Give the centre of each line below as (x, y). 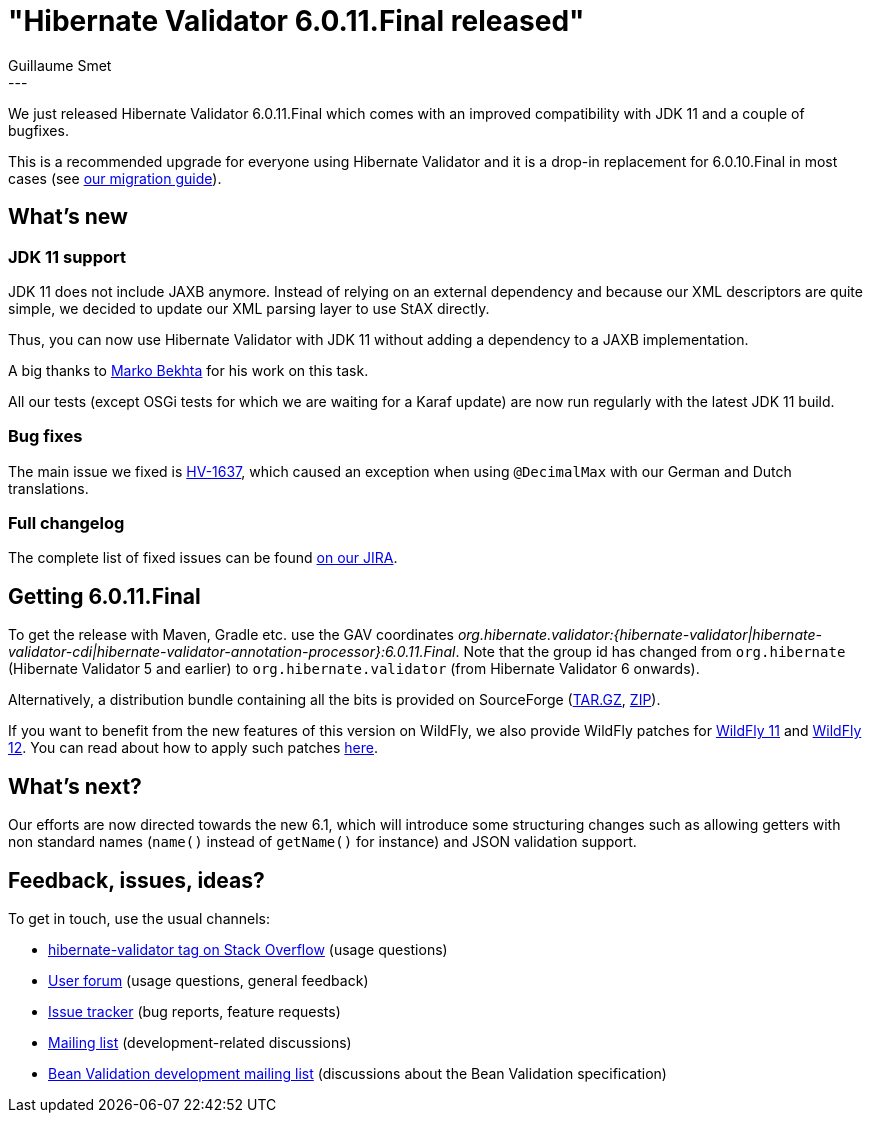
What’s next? (75, 786)
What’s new (68, 217)
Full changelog (66, 523)
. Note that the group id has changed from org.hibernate (650, 652)
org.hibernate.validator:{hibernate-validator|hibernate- (639, 635)
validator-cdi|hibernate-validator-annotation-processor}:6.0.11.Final (232, 652)
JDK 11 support (67, 256)
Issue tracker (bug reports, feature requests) (194, 1011)
